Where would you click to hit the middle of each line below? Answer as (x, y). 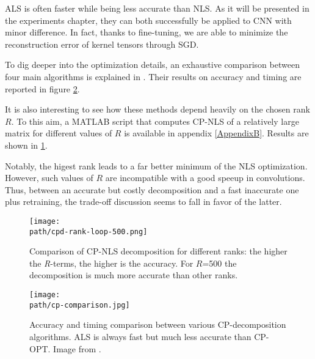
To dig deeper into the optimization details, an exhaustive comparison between (152, 65)
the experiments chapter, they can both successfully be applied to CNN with (148, 20)
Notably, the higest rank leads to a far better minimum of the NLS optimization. (156, 165)
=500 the (219, 263)
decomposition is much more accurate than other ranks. (134, 275)
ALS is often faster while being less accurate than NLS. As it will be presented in (157, 8)
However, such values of (49, 178)
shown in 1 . (26, 145)
